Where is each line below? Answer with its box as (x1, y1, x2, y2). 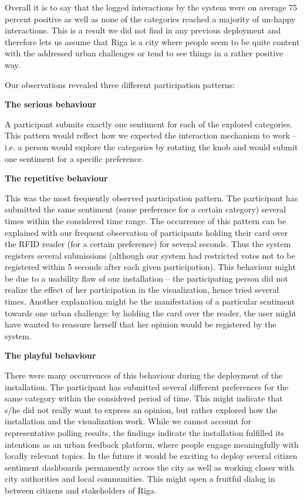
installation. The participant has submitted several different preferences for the (5, 380, 289, 393)
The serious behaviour (5, 98, 97, 110)
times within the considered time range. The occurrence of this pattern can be (5, 214, 286, 227)
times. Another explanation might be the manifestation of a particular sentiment (5, 295, 295, 308)
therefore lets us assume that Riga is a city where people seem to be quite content (5, 35, 300, 48)
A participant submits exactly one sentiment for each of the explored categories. (5, 117, 293, 130)
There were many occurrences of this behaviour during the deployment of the (5, 369, 283, 381)
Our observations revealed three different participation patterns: (5, 78, 235, 90)
